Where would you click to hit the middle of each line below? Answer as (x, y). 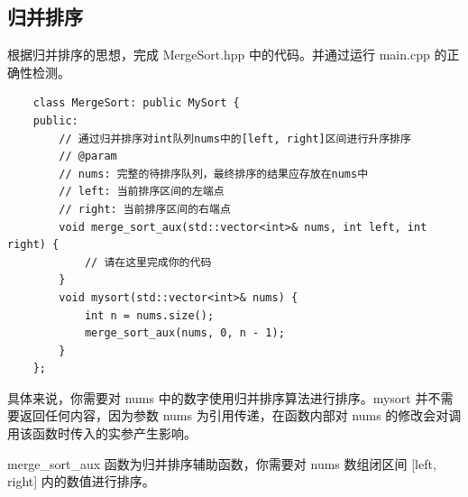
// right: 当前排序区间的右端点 (145, 209)
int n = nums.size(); (149, 315)
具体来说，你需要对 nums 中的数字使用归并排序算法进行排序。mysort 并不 (224, 397)
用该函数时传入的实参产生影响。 (102, 433)
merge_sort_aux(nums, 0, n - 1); (184, 333)
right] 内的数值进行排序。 (81, 481)
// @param (88, 156)
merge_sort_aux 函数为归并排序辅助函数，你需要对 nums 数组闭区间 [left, (222, 463)
